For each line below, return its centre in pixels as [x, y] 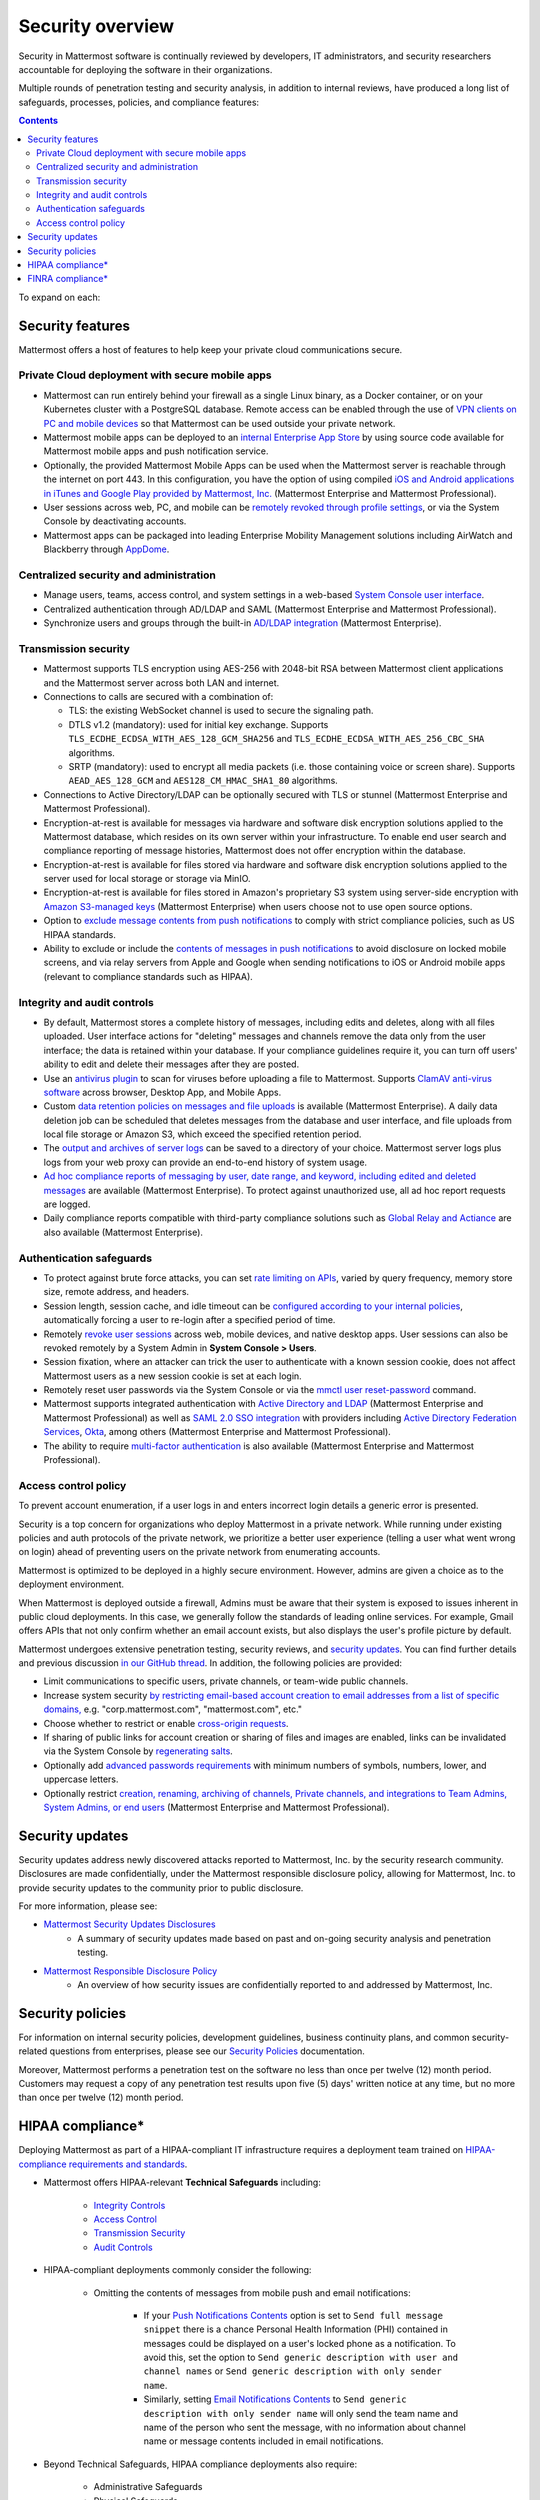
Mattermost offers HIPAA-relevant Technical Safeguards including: [182, 2182]
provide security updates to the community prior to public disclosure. [161, 1887]
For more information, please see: [88, 1906]
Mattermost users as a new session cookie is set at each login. [172, 1376]
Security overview [96, 26]
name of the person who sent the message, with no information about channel [305, 2427]
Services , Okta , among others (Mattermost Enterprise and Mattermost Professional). [217, 1432]
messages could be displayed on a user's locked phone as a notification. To [300, 2343]
